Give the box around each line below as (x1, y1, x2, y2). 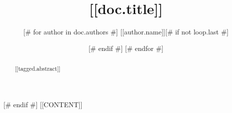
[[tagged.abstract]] (15, 65, 61, 73)
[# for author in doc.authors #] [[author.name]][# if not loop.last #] (23, 27, 229, 37)
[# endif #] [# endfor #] (88, 43, 164, 53)
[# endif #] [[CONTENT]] (3, 99, 83, 109)
